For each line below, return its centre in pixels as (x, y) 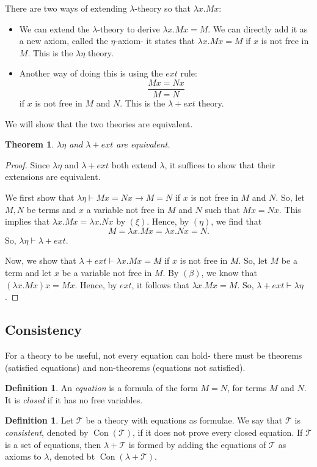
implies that (27, 221)
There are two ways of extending (66, 8)
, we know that (229, 272)
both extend (134, 164)
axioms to (23, 456)
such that (222, 209)
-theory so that (162, 8)
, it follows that (160, 284)
